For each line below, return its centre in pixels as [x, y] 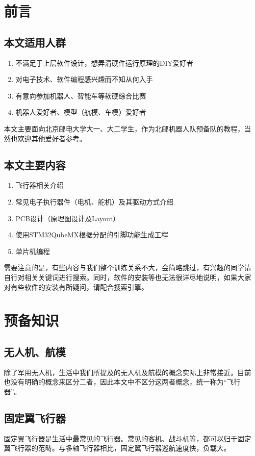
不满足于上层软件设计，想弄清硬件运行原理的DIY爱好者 [104, 63]
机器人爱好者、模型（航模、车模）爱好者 [81, 112]
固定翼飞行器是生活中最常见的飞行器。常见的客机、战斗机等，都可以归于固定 [127, 438]
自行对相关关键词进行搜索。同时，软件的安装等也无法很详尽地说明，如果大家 [127, 277]
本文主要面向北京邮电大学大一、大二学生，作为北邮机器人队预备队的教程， [124, 128]
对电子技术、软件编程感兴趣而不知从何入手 [84, 79]
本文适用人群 [35, 42]
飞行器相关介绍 [39, 185]
